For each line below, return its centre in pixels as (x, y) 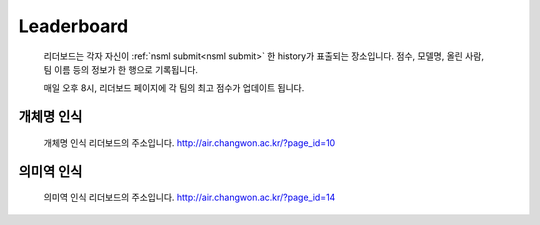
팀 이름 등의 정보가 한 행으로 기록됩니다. (121, 69)
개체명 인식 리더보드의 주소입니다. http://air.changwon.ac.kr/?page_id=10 (189, 142)
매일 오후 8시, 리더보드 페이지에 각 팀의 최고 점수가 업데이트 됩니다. (174, 88)
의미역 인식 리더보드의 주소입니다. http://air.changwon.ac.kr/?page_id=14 (189, 197)
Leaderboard (73, 26)
